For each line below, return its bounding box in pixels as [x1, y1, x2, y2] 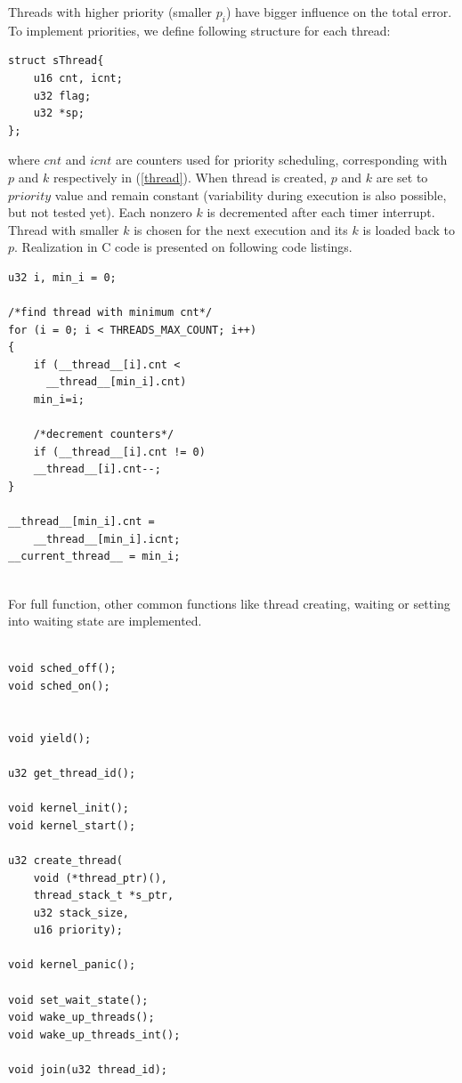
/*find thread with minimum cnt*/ [8, 306, 213, 319]
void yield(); [8, 731, 92, 745]
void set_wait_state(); [8, 993, 149, 1006]
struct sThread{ [8, 54, 104, 68]
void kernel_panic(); [8, 958, 136, 972]
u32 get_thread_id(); [8, 766, 136, 780]
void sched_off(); [8, 662, 117, 675]
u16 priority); [33, 924, 123, 937]
